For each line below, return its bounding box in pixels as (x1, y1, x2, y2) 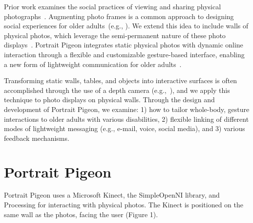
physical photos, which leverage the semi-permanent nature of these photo (4, 30, 226, 40)
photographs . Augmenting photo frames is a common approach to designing (4, 11, 234, 21)
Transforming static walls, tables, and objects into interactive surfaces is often (4, 75, 237, 86)
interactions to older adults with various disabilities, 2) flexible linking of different (4, 113, 249, 124)
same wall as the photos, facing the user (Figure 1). (4, 209, 158, 219)
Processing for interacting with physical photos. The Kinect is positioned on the (4, 200, 244, 210)
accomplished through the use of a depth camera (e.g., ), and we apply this (4, 85, 230, 95)
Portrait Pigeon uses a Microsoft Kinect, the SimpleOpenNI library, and (4, 190, 220, 200)
